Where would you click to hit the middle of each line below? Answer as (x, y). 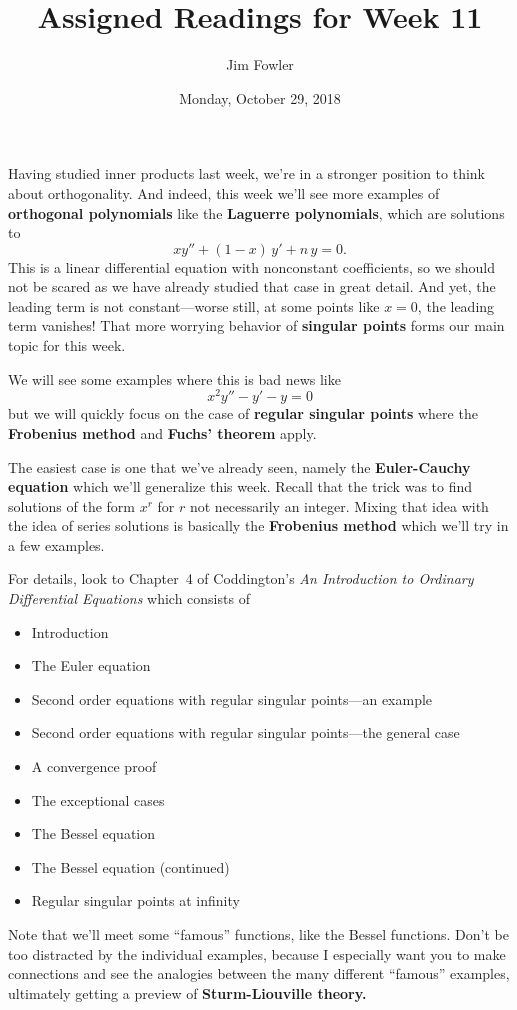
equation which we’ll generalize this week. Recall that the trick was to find (240, 486)
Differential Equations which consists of (129, 598)
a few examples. (56, 544)
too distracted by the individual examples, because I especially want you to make (257, 953)
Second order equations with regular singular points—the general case (245, 732)
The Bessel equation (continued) (130, 866)
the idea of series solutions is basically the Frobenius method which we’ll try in (258, 525)
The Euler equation (91, 665)
